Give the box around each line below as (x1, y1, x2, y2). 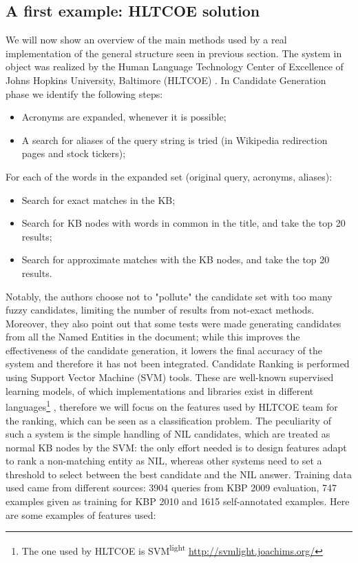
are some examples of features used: (6, 507, 156, 522)
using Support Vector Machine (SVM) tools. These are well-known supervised (6, 370, 334, 385)
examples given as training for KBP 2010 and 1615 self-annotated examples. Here (6, 494, 350, 509)
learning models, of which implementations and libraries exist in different (6, 383, 314, 398)
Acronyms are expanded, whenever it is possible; (21, 110, 227, 124)
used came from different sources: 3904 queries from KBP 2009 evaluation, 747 (6, 480, 337, 495)
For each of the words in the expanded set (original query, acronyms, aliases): (6, 169, 333, 183)
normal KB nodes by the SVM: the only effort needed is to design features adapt (6, 440, 347, 454)
